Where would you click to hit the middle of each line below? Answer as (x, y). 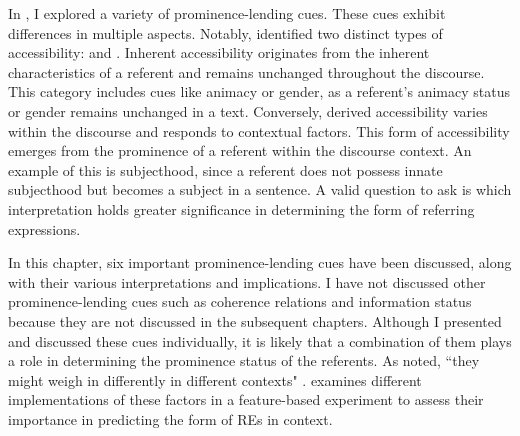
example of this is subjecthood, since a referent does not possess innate (225, 169)
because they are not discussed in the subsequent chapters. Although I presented (255, 320)
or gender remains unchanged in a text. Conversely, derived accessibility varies (248, 110)
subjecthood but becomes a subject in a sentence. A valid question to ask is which (260, 189)
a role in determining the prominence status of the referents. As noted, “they (244, 360)
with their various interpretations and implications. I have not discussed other (247, 281)
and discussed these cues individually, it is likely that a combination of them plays (260, 340)
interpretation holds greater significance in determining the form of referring (241, 208)
